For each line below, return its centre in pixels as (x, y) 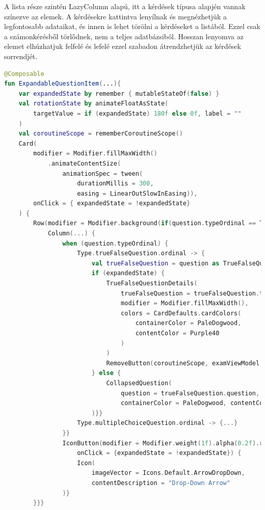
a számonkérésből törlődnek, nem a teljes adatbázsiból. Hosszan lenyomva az (124, 36)
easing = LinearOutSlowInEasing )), (137, 193)
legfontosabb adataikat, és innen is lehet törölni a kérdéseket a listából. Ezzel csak (132, 26)
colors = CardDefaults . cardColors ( (181, 313)
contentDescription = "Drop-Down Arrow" (161, 483)
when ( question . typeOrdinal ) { (115, 243)
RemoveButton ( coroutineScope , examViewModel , (185, 363)
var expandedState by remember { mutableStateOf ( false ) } (119, 93)
